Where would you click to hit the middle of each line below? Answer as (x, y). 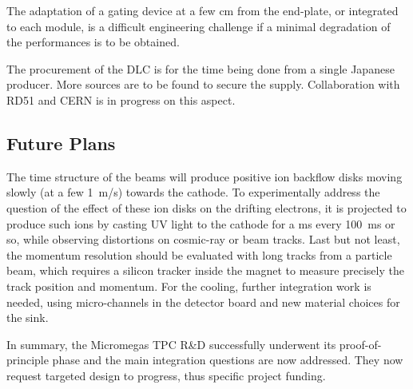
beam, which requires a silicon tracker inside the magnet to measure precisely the (205, 270)
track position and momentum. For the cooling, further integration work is (189, 286)
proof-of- (360, 344)
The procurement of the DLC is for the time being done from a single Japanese (201, 68)
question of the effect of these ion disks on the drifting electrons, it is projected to (206, 207)
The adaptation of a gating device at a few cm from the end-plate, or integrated (203, 10)
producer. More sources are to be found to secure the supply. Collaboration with (203, 84)
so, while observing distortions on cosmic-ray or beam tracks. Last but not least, (203, 239)
